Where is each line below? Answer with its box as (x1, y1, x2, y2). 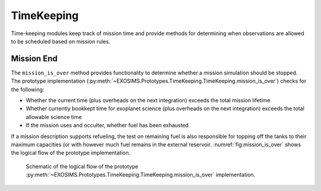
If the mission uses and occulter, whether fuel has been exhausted (26, 122, 189, 129)
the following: (11, 86, 45, 93)
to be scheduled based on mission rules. (11, 37, 111, 45)
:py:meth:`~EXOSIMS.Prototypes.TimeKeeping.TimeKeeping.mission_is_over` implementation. (26, 171, 256, 179)
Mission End (11, 54, 58, 64)
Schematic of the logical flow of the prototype (26, 162, 139, 170)
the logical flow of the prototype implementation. (11, 149, 131, 156)
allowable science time (26, 113, 82, 120)
